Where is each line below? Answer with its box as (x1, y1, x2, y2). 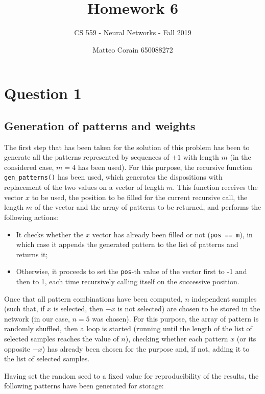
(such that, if (4, 303, 45, 314)
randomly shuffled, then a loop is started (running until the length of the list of (4, 323, 252, 334)
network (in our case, (4, 313, 70, 324)
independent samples (191, 293, 257, 304)
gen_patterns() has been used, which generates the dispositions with (4, 171, 223, 182)
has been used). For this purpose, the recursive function (78, 161, 252, 172)
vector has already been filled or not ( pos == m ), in (92, 229, 253, 239)
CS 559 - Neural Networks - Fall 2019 (74, 27, 191, 38)
